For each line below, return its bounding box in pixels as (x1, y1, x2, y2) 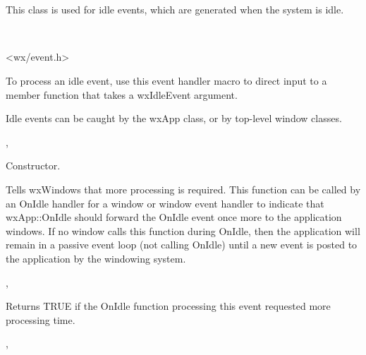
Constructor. (6, 158, 61, 173)
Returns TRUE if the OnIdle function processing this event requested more (6, 299, 331, 313)
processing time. (6, 312, 75, 327)
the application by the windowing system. (6, 251, 186, 265)
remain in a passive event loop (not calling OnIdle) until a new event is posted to (6, 237, 358, 252)
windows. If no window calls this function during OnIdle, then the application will (6, 223, 360, 238)
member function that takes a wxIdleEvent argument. (6, 87, 238, 102)
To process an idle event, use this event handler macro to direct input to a (6, 73, 327, 88)
